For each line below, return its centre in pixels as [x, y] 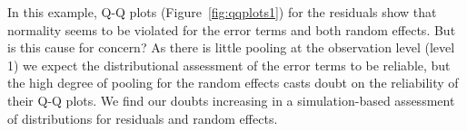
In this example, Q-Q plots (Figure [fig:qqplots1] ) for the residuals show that [222, 12]
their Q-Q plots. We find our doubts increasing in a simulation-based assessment [231, 100]
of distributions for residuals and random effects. [143, 118]
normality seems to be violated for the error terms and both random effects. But [232, 29]
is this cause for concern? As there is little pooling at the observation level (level [231, 47]
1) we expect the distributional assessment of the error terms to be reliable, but [229, 65]
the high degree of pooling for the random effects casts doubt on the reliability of [233, 83]
